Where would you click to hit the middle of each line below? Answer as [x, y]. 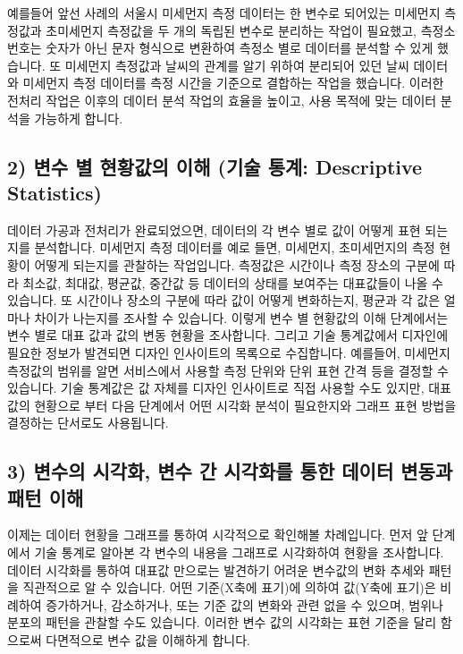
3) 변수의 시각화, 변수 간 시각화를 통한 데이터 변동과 [230, 471]
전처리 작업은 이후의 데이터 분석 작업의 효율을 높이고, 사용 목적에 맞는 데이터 [222, 100]
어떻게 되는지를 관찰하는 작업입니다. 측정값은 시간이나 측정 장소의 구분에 [237, 264]
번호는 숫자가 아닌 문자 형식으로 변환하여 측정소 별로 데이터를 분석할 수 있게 [220, 48]
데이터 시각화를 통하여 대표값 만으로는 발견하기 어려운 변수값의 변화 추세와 [216, 569]
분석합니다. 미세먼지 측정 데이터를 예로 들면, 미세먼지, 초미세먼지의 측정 [235, 247]
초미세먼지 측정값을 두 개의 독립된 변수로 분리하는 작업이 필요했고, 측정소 [251, 30]
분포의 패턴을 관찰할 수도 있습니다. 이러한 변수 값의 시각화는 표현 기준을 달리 [222, 622]
